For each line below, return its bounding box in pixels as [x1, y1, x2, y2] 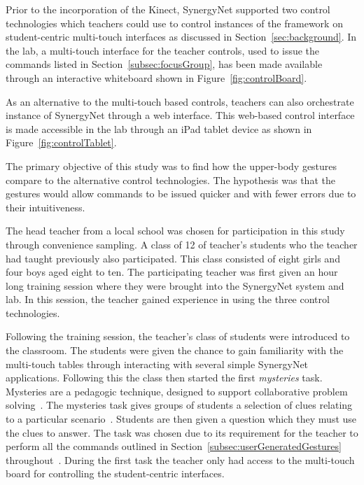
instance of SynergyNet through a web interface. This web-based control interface [6, 108, 355, 122]
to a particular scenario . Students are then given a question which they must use [6, 412, 357, 426]
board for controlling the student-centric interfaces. [6, 466, 225, 481]
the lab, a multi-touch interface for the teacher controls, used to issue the [6, 43, 320, 57]
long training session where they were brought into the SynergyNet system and [6, 278, 344, 293]
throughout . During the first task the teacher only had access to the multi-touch [6, 452, 355, 467]
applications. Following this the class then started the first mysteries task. [6, 370, 323, 385]
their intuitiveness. [6, 199, 85, 214]
